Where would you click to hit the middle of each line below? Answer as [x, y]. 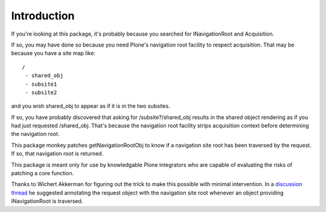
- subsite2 [41, 92]
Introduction [43, 16]
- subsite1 [41, 84]
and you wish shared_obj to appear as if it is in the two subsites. [91, 106]
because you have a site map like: [53, 53]
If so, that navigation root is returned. [57, 153]
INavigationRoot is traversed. [47, 201]
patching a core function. [43, 173]
